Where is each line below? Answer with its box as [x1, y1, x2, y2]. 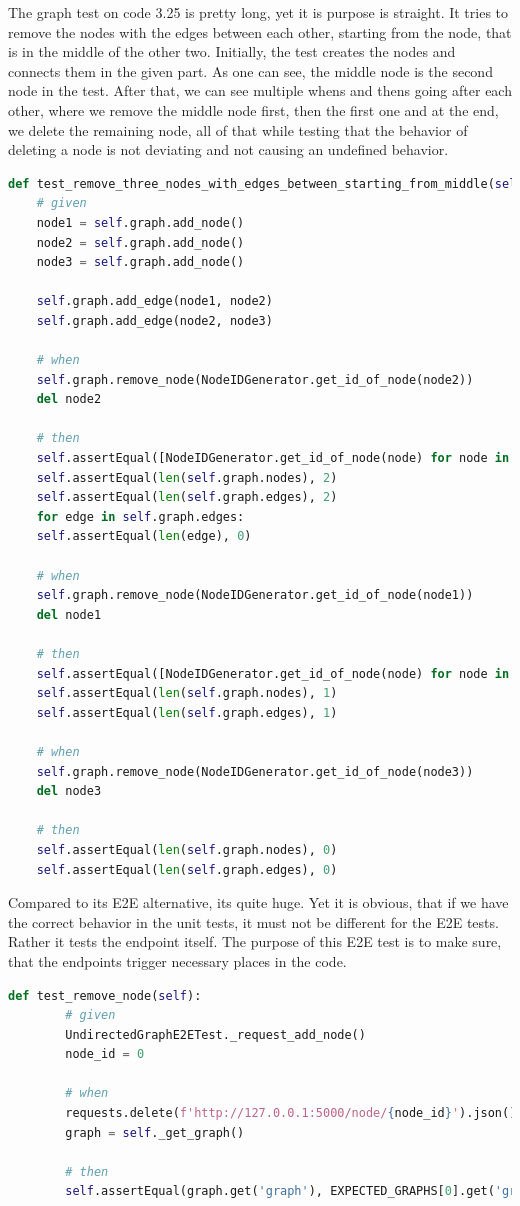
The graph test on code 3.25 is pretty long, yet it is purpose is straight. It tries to [8, 2, 509, 22]
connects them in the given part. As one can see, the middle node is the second [8, 60, 493, 81]
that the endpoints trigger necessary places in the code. [8, 950, 347, 971]
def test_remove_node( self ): [8, 988, 202, 1003]
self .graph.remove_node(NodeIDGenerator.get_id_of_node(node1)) [36, 588, 474, 603]
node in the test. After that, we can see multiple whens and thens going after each [8, 80, 512, 101]
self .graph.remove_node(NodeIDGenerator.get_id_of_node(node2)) [36, 372, 474, 387]
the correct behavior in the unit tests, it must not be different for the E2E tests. [8, 911, 499, 932]
